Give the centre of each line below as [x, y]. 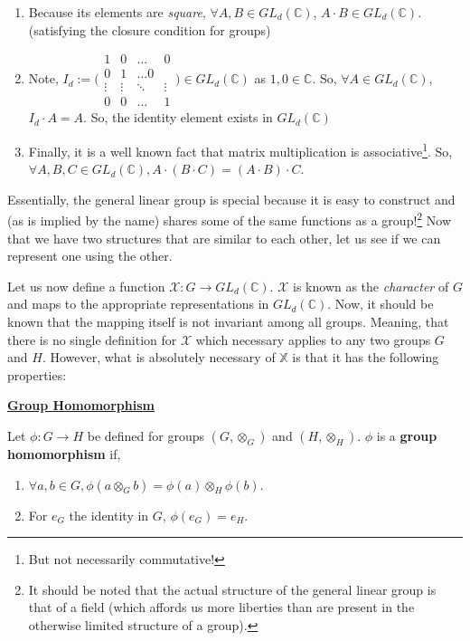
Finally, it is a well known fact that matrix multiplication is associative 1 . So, [240, 149]
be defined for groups [146, 435]
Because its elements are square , [117, 12]
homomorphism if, [64, 453]
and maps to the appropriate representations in [138, 304]
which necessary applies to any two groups [313, 339]
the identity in [109, 515]
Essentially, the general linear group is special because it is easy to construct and [231, 199]
